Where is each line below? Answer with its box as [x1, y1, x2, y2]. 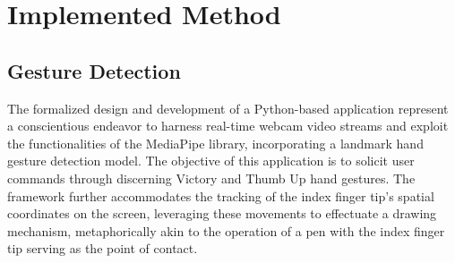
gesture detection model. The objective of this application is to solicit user [7, 151, 415, 170]
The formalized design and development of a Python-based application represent [7, 98, 449, 117]
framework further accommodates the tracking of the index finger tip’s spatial [7, 186, 434, 205]
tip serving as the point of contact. [7, 239, 198, 258]
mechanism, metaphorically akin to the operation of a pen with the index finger [7, 221, 445, 240]
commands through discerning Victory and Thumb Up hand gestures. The [7, 168, 416, 187]
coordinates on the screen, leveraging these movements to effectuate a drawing [7, 204, 437, 223]
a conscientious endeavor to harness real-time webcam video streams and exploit [7, 116, 449, 135]
